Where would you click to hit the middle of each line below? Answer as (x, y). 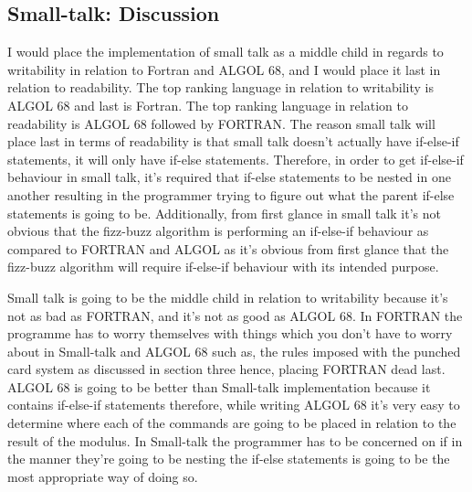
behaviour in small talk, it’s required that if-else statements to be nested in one (229, 177)
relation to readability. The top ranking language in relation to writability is (221, 87)
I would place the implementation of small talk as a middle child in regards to (226, 52)
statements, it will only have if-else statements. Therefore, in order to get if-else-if (236, 159)
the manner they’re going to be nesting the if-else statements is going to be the (229, 459)
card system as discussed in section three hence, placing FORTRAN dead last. (226, 369)
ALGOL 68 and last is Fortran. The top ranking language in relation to (208, 105)
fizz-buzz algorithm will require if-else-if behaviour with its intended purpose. (223, 267)
